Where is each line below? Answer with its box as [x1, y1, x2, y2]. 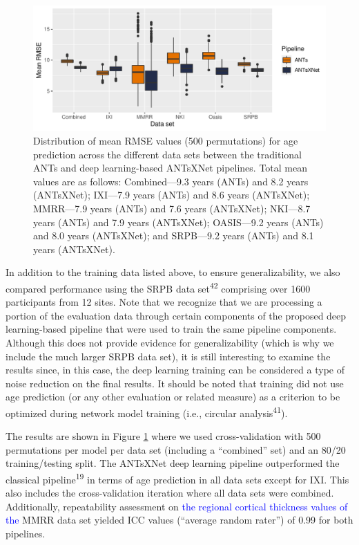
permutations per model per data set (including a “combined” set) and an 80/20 [6, 442, 346, 456]
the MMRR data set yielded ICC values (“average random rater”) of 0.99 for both [6, 512, 353, 527]
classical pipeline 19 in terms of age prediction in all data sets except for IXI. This [6, 470, 349, 486]
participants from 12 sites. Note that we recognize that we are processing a [6, 295, 322, 309]
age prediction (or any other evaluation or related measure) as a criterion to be [6, 389, 340, 404]
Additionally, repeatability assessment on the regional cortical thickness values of [6, 499, 348, 513]
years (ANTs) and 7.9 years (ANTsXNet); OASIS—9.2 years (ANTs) [33, 214, 324, 229]
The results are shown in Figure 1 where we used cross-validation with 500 [6, 429, 321, 443]
